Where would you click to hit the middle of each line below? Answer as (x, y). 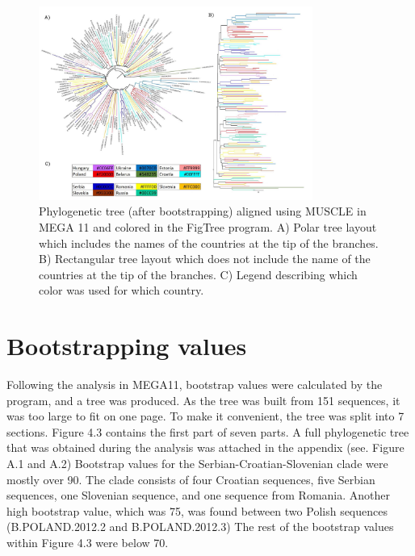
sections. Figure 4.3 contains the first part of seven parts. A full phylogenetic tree (208, 431)
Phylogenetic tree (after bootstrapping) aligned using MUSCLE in (203, 211)
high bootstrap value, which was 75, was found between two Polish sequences (197, 510)
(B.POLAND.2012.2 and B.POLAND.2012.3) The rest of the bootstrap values (200, 527)
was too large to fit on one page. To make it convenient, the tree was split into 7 (205, 416)
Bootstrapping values (127, 346)
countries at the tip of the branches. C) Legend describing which (198, 274)
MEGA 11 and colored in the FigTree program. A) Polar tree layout (208, 227)
